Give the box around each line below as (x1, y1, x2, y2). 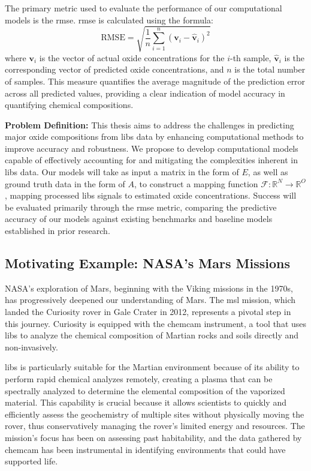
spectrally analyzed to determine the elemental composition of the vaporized (5, 384, 285, 397)
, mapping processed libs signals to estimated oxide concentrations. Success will (5, 189, 297, 202)
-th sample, (230, 51, 271, 64)
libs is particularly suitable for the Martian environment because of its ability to (5, 361, 300, 373)
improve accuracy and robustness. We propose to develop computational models (5, 142, 298, 154)
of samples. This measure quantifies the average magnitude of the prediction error (5, 74, 306, 87)
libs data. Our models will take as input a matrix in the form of (5, 166, 239, 178)
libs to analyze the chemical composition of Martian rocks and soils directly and (5, 329, 299, 341)
